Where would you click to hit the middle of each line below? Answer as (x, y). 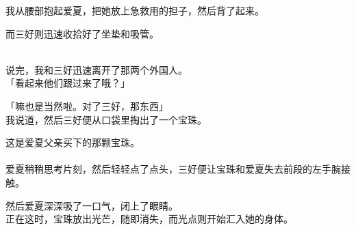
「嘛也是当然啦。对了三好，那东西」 (87, 105)
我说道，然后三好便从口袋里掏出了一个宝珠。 (106, 119)
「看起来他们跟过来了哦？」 (68, 83)
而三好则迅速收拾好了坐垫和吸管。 (82, 33)
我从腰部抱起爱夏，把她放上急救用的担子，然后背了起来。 (135, 10)
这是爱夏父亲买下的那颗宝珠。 (73, 142)
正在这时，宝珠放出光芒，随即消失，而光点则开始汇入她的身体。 (149, 219)
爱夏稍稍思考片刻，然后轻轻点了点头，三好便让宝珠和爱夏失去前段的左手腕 (173, 169)
